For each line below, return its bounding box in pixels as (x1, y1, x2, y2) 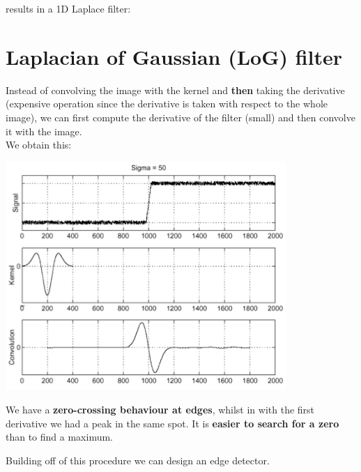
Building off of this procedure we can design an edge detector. (6, 452, 270, 467)
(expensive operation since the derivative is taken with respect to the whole (6, 96, 328, 111)
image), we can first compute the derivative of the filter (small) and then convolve (6, 109, 355, 124)
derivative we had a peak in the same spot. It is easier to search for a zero (6, 416, 339, 430)
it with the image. (6, 123, 82, 138)
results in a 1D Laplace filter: (6, 1, 131, 15)
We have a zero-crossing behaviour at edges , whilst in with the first (6, 402, 315, 416)
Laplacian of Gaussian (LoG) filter (6, 42, 343, 70)
